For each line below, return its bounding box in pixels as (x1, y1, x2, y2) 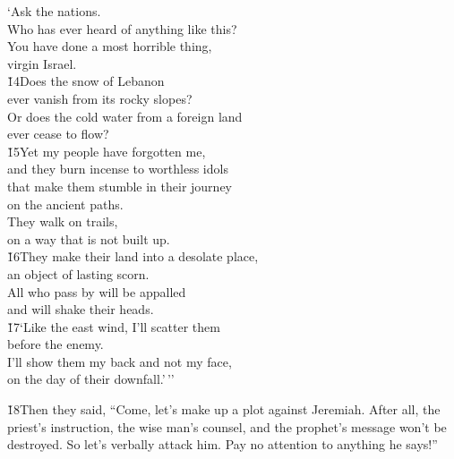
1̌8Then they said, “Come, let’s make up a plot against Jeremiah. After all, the (7, 400, 441, 419)
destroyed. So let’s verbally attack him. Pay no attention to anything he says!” (7, 435, 438, 454)
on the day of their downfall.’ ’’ (7, 370, 175, 388)
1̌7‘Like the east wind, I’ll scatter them (7, 317, 220, 336)
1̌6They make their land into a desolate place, (7, 247, 259, 266)
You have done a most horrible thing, (7, 37, 212, 55)
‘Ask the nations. (7, 2, 101, 20)
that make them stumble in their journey (7, 176, 232, 195)
